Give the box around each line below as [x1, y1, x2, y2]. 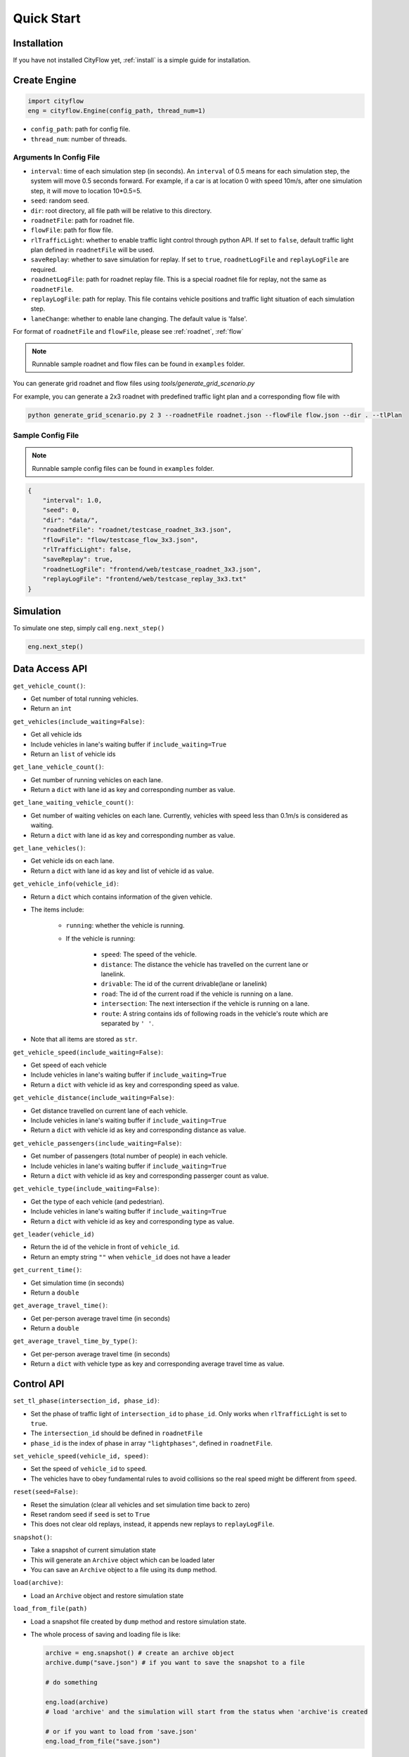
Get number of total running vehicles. [30, 694, 138, 703]
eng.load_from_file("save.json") [45, 1737, 161, 1746]
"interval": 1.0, [42, 496, 103, 505]
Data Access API [13, 663, 88, 675]
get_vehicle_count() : [13, 682, 86, 690]
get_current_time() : [13, 1266, 82, 1274]
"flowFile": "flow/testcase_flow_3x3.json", [42, 536, 199, 544]
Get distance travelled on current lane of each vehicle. [30, 1106, 188, 1115]
